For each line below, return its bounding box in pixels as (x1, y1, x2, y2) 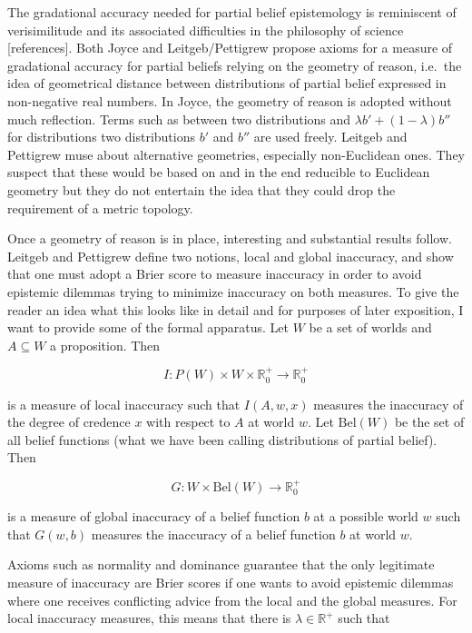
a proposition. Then (50, 335, 161, 354)
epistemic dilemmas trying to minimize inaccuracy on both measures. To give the (7, 282, 459, 301)
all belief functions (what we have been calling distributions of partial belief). (7, 430, 438, 449)
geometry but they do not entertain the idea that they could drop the (7, 180, 396, 199)
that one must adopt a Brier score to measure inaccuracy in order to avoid (7, 264, 422, 283)
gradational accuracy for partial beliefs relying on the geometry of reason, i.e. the (7, 55, 462, 74)
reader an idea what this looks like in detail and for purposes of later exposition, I (7, 300, 464, 319)
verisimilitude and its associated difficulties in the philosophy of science (7, 20, 404, 39)
